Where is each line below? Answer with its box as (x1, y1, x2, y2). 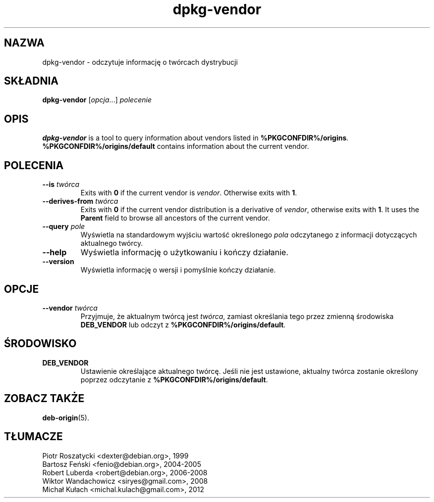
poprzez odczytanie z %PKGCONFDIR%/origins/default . (80, 375, 268, 384)
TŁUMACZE (4, 430, 63, 443)
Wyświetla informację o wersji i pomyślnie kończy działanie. (80, 266, 276, 274)
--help (42, 247, 67, 258)
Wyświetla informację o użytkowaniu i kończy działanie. (80, 247, 289, 258)
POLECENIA (4, 159, 64, 172)
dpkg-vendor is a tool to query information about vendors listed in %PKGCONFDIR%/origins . (42, 134, 349, 142)
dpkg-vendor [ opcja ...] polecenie (42, 95, 152, 104)
